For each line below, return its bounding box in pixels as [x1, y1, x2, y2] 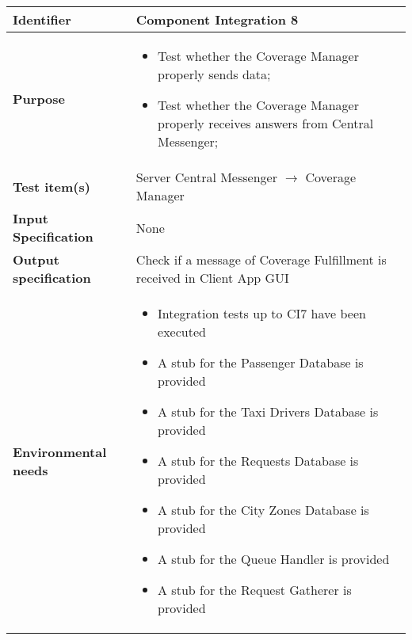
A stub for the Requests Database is [158, 451, 359, 470]
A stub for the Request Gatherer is [158, 581, 352, 599]
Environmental [13, 442, 107, 461]
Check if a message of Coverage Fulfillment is [135, 250, 387, 269]
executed [158, 322, 206, 341]
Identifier [13, 10, 71, 29]
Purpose [13, 90, 66, 108]
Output [13, 250, 59, 269]
